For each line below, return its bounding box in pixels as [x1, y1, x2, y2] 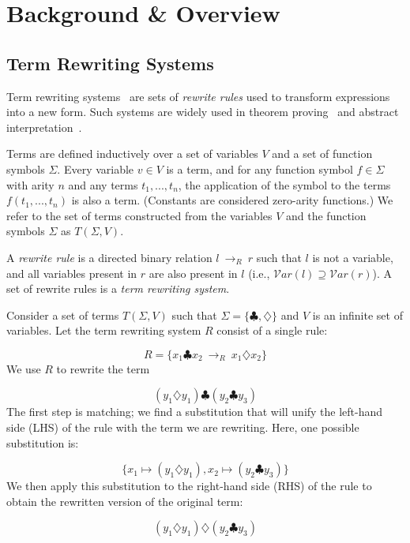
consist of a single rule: [216, 322, 328, 339]
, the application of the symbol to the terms [178, 176, 391, 193]
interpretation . [6, 118, 82, 135]
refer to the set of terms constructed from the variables [6, 207, 273, 223]
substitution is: [6, 434, 79, 451]
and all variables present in [6, 264, 137, 281]
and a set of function [272, 145, 373, 162]
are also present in [149, 264, 238, 281]
